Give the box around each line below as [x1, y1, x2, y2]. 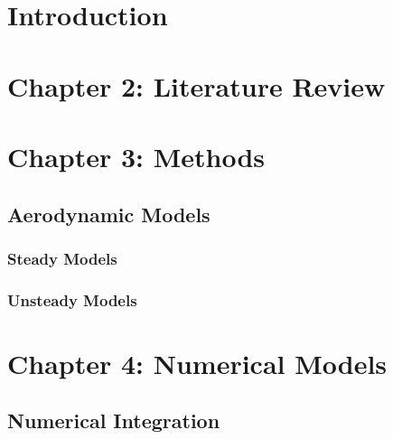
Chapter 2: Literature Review [7, 67, 386, 104]
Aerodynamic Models [7, 200, 211, 228]
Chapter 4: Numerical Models [7, 344, 388, 381]
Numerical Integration [7, 406, 220, 434]
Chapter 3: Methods [7, 137, 266, 174]
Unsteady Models [7, 288, 137, 311]
